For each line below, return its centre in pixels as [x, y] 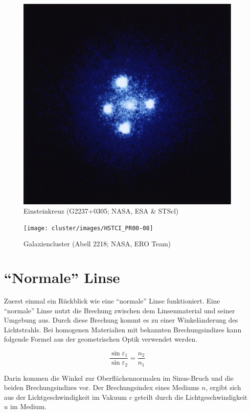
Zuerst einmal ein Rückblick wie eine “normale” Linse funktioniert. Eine [112, 301]
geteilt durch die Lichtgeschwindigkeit [191, 397]
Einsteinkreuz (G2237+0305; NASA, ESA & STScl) [101, 211]
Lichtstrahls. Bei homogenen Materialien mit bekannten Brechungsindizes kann [123, 329]
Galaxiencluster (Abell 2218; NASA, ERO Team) [97, 244]
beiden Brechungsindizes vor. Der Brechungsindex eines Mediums [102, 387]
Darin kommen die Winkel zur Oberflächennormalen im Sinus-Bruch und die [119, 378]
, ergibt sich [223, 387]
